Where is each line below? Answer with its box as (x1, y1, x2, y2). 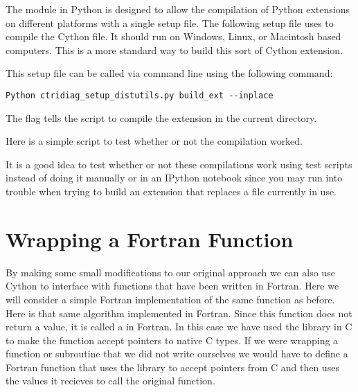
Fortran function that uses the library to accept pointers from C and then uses (6, 359, 339, 374)
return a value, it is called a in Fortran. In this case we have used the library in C (6, 319, 352, 334)
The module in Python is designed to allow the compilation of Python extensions (6, 2, 350, 16)
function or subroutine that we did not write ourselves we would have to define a (6, 346, 348, 361)
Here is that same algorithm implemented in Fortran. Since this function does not (6, 305, 352, 320)
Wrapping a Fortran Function (6, 224, 294, 253)
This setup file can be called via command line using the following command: (6, 66, 333, 80)
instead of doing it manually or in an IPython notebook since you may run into (6, 170, 343, 185)
